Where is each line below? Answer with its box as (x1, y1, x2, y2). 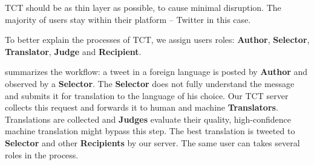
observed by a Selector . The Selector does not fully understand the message (5, 77, 295, 89)
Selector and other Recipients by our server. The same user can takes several (5, 136, 300, 149)
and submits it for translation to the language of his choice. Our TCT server (5, 89, 289, 102)
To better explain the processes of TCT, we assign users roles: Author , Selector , (5, 33, 310, 46)
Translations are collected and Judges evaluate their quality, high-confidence (5, 112, 291, 125)
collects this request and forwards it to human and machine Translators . (5, 101, 278, 114)
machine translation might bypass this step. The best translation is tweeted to (5, 125, 295, 137)
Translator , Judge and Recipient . (5, 45, 142, 57)
